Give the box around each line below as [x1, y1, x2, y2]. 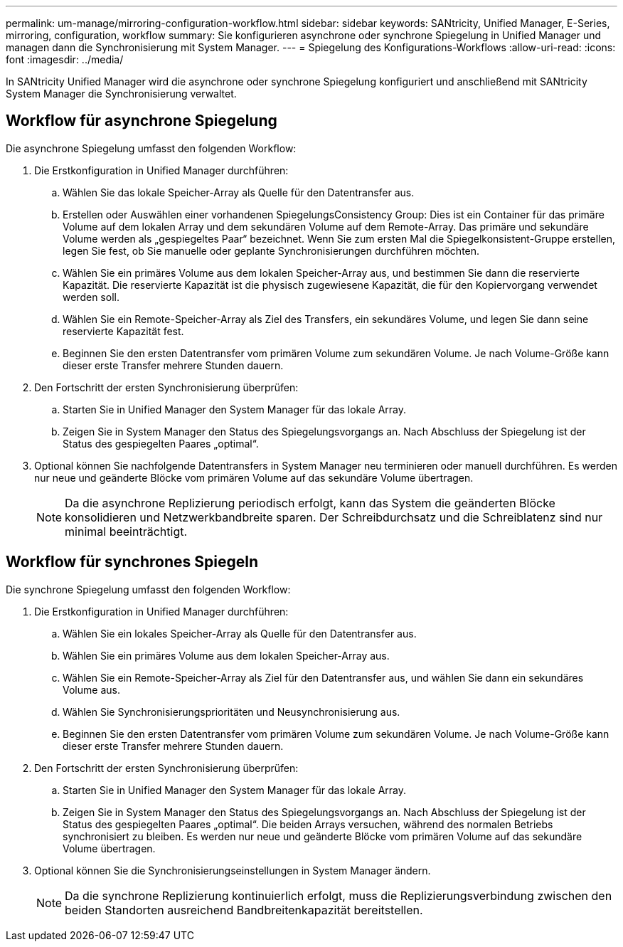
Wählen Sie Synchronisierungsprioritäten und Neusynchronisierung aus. [63, 705, 400, 718]
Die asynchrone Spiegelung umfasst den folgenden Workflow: [6, 142, 297, 154]
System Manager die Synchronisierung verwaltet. [6, 88, 237, 100]
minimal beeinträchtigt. [65, 524, 188, 539]
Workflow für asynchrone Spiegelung [6, 112, 277, 130]
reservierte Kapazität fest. [63, 324, 184, 337]
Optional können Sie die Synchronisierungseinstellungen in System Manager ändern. [34, 864, 431, 877]
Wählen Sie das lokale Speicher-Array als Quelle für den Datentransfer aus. [63, 186, 415, 199]
